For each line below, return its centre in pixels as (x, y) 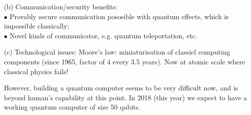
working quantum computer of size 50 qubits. (72, 107)
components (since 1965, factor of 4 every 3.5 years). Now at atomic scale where (125, 61)
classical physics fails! (36, 71)
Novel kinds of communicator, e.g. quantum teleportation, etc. (103, 35)
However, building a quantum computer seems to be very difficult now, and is (121, 88)
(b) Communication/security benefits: (61, 6)
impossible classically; (37, 26)
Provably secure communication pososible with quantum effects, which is (119, 16)
